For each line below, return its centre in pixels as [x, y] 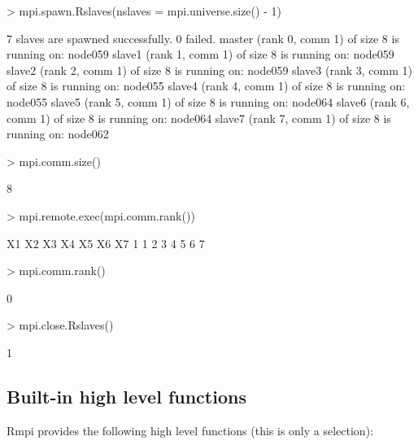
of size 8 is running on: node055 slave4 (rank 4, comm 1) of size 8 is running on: [206, 86]
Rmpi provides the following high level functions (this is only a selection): [190, 430]
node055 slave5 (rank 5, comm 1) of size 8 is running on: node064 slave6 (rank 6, [208, 101]
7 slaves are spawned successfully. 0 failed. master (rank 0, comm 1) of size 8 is [203, 38]
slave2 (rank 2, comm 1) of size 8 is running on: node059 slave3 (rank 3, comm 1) [209, 70]
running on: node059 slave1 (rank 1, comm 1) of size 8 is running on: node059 [200, 54]
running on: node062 [58, 134]
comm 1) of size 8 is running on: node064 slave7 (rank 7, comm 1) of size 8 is [199, 118]
